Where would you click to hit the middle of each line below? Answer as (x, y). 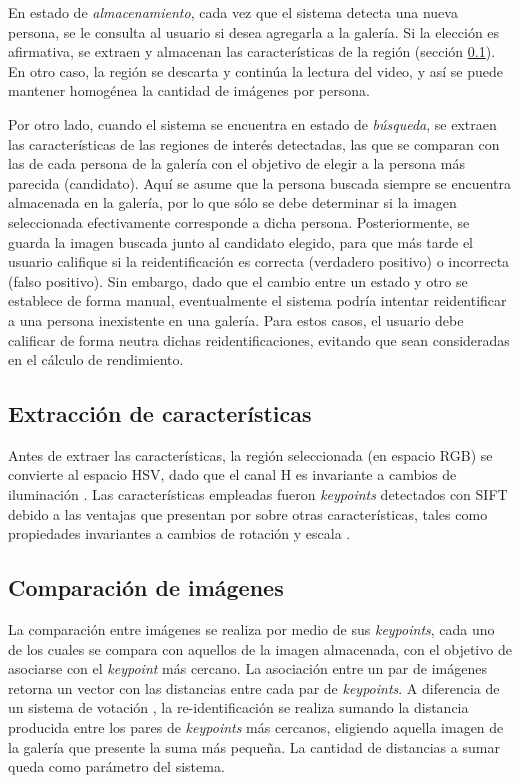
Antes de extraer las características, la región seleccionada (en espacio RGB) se (250, 454)
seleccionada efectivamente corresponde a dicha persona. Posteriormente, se (239, 221)
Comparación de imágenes (146, 587)
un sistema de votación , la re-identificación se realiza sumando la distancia (238, 707)
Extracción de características (160, 413)
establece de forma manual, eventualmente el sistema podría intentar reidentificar (257, 300)
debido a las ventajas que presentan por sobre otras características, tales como (248, 513)
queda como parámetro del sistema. (116, 766)
